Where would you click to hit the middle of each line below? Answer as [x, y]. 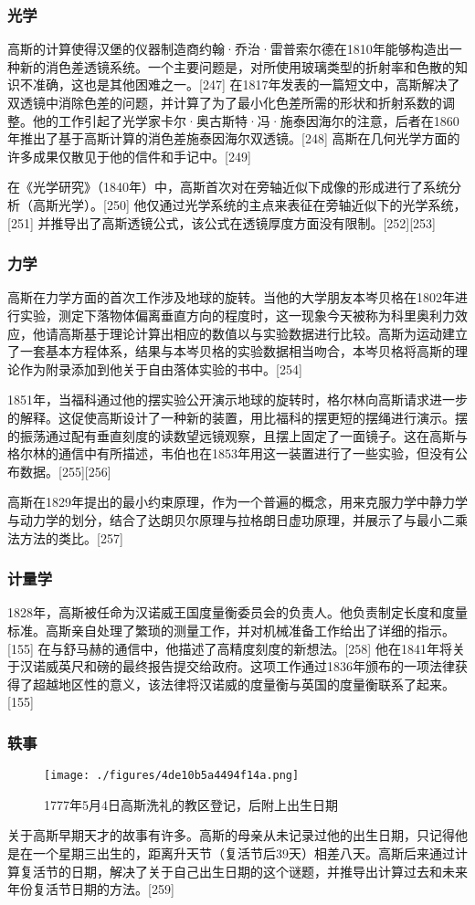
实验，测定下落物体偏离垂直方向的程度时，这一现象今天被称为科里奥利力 [237, 315]
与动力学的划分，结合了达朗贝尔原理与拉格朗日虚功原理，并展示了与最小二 [231, 519]
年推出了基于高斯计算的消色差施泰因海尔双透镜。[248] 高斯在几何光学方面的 [234, 138]
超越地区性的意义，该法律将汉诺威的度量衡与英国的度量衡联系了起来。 [243, 684]
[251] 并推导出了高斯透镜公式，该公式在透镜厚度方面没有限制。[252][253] [222, 222]
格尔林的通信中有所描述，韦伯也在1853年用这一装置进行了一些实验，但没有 [231, 453]
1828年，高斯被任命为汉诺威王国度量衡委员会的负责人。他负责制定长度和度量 [237, 612]
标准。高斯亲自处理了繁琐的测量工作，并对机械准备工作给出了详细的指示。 [231, 630]
